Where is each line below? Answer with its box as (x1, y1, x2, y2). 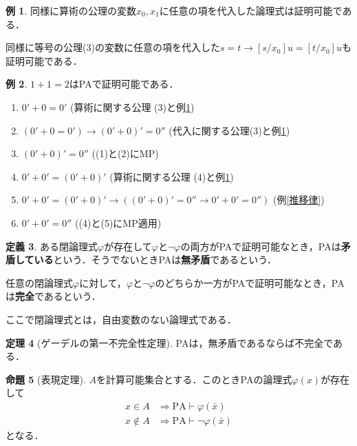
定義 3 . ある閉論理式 (6, 239, 98, 253)
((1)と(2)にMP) (91, 146, 159, 161)
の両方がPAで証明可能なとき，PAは (180, 239, 341, 253)
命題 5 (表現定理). (6, 372, 86, 386)
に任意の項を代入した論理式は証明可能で (159, 3, 343, 17)
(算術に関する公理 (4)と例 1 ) (109, 169, 234, 183)
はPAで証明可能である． (69, 77, 179, 91)
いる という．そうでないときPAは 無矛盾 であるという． (34, 252, 277, 267)
